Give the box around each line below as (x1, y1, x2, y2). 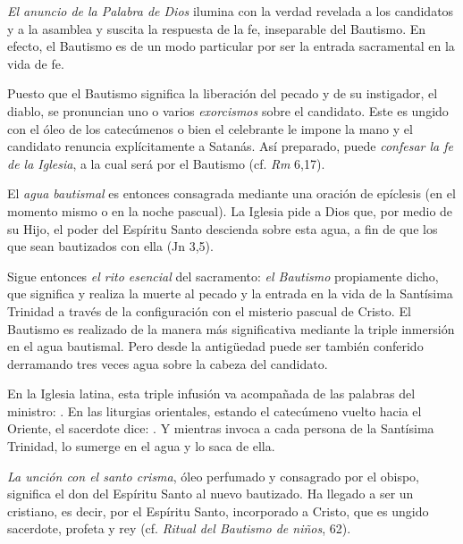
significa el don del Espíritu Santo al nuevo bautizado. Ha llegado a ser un (7, 484, 414, 503)
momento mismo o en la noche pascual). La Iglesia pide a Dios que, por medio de (7, 201, 453, 220)
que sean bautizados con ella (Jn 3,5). (7, 237, 214, 255)
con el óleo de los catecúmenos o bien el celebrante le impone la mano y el (7, 119, 413, 138)
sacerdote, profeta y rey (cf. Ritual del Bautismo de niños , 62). (7, 519, 351, 538)
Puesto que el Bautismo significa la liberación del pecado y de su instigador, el (7, 84, 438, 103)
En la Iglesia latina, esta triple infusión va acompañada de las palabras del (7, 384, 416, 403)
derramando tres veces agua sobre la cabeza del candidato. (7, 354, 328, 372)
